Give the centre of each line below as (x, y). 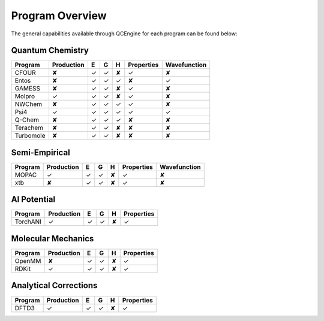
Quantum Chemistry (50, 51)
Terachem (29, 128)
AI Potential (33, 200)
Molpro (25, 96)
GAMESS (27, 89)
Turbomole (30, 136)
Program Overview (59, 16)
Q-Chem (27, 120)
